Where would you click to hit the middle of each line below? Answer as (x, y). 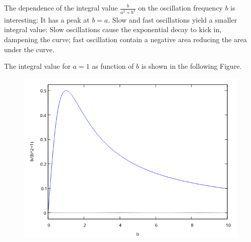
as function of (113, 66)
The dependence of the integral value (61, 8)
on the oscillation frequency (180, 8)
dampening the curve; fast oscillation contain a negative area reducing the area (125, 39)
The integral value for (37, 66)
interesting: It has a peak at (47, 19)
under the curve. (29, 49)
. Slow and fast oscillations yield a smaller (172, 19)
